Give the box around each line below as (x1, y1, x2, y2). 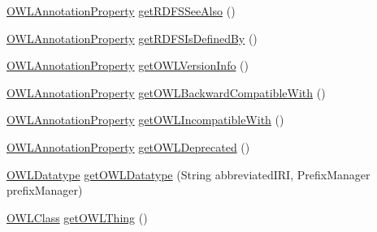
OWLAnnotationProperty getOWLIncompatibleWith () (6, 111, 284, 128)
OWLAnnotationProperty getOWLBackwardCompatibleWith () (6, 84, 326, 101)
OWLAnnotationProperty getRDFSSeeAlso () (6, 2, 236, 19)
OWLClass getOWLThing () (6, 208, 148, 226)
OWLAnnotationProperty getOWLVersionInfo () (6, 57, 249, 74)
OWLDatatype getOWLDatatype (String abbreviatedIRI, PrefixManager (6, 165, 370, 183)
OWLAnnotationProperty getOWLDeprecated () (6, 138, 250, 155)
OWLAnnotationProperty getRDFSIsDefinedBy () (6, 29, 258, 46)
